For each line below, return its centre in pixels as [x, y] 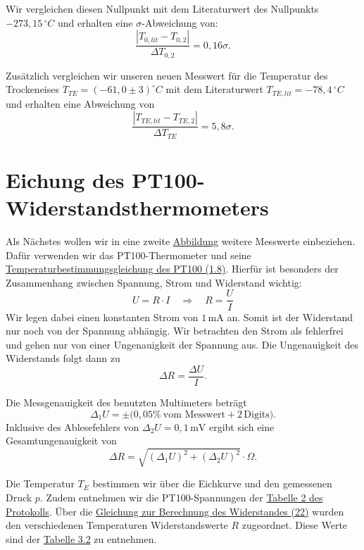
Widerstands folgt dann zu [63, 358]
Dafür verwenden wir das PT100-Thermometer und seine [128, 255]
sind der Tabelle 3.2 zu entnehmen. [81, 538]
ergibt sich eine [241, 426]
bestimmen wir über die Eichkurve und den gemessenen [212, 483]
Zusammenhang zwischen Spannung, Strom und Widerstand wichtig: [154, 282]
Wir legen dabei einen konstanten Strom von [102, 317]
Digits [257, 414]
